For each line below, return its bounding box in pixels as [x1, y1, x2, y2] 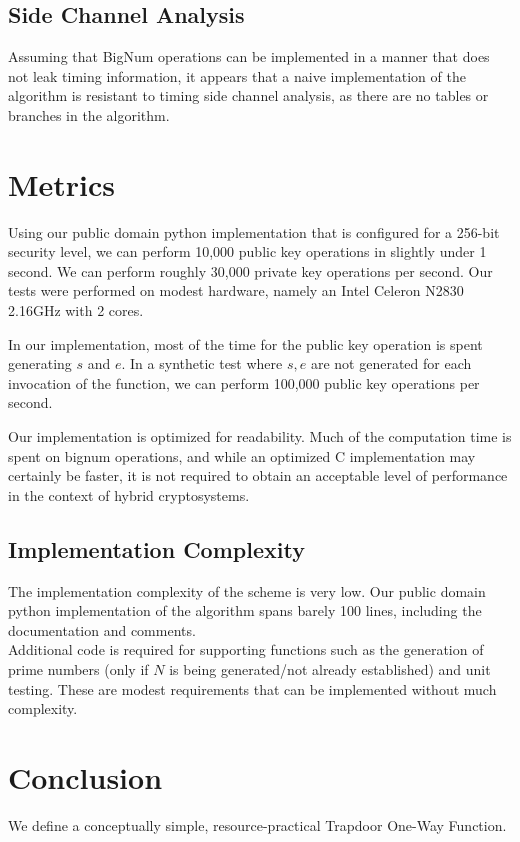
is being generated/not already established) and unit [169, 659, 491, 679]
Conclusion [8, 756, 163, 797]
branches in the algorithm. [8, 104, 170, 125]
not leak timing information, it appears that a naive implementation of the [8, 65, 466, 86]
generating [8, 353, 72, 374]
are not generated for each [310, 353, 472, 374]
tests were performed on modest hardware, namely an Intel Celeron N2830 [8, 280, 464, 301]
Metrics [8, 163, 116, 204]
